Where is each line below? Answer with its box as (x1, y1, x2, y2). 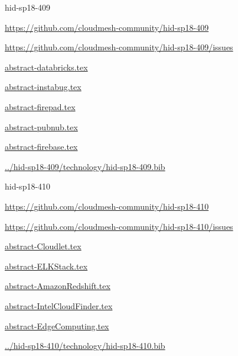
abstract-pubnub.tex (5, 120, 78, 133)
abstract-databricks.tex (5, 60, 88, 73)
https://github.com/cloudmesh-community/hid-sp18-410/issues (5, 220, 233, 232)
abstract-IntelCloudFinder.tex (5, 299, 113, 312)
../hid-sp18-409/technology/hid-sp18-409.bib (5, 160, 165, 172)
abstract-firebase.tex (5, 140, 78, 153)
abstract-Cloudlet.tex (5, 240, 81, 252)
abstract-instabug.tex (5, 81, 81, 93)
